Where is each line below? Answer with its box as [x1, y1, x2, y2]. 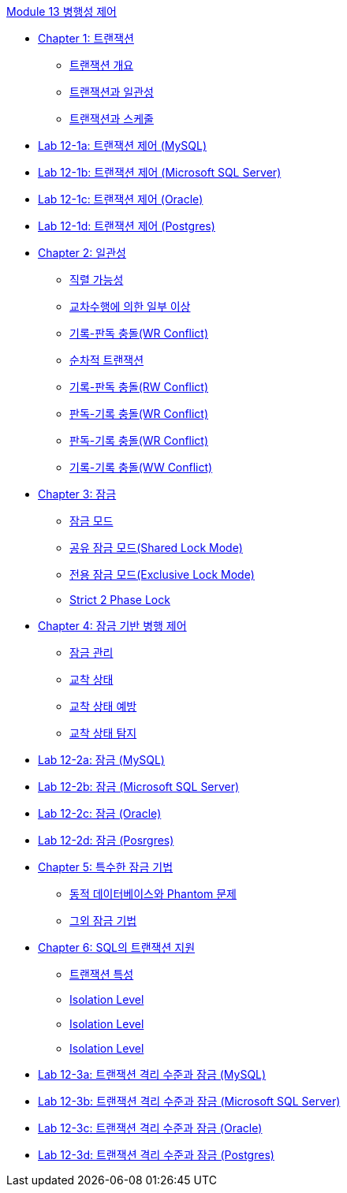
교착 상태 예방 [69, 699, 137, 713]
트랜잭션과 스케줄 [69, 112, 154, 125]
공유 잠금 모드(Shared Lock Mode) [69, 541, 243, 554]
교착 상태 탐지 [69, 726, 137, 740]
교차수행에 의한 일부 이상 [69, 300, 191, 313]
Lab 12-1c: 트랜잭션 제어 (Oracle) [38, 192, 203, 206]
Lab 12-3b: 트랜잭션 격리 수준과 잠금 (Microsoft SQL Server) [38, 1094, 341, 1108]
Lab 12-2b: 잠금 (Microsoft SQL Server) [38, 780, 240, 793]
